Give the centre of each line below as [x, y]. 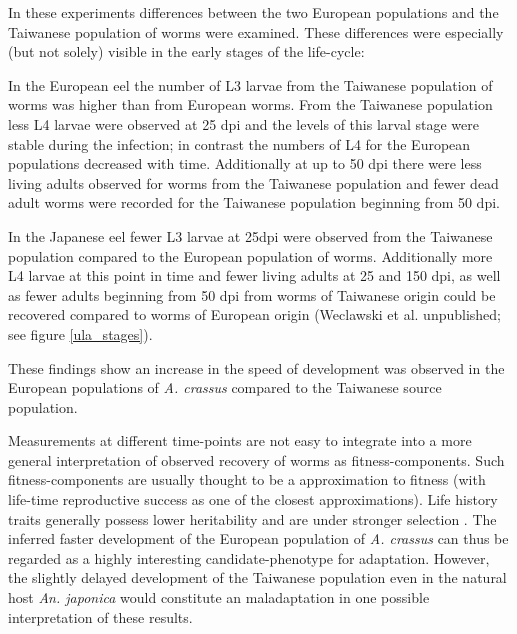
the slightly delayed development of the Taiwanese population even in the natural [257, 577]
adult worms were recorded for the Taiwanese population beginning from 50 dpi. [254, 202]
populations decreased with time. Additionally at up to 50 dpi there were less [245, 163]
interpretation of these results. [100, 616]
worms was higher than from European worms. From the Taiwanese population [250, 104]
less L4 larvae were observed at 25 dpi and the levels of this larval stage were [243, 123]
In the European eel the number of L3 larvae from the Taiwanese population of [250, 84]
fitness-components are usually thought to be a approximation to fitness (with [247, 479]
